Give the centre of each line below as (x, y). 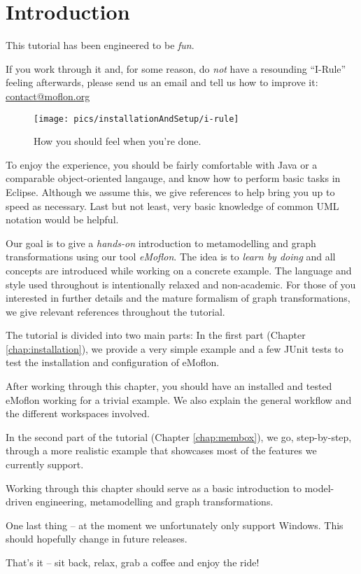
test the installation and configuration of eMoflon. (113, 362)
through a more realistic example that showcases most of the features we (161, 450)
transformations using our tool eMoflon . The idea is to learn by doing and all (171, 257)
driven (19, 502)
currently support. (45, 464)
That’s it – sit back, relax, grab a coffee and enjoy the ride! (133, 562)
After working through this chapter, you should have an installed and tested (169, 386)
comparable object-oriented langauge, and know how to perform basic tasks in (173, 178)
